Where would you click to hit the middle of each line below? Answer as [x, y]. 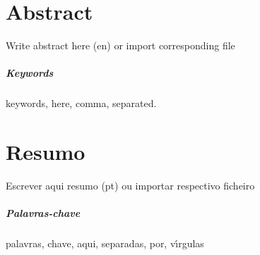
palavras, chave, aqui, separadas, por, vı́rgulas [105, 243]
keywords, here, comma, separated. [81, 103]
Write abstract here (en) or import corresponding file [120, 45]
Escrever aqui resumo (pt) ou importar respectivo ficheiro [130, 185]
